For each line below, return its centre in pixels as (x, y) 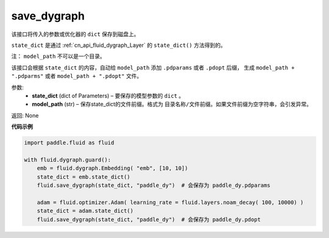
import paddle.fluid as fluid (69, 143)
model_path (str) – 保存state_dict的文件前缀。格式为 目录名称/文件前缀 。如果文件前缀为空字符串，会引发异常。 (172, 104)
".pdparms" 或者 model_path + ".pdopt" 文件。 (77, 76)
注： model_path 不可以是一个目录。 (58, 56)
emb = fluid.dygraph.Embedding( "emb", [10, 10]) (112, 168)
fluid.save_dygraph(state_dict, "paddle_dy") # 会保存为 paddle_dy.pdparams (154, 185)
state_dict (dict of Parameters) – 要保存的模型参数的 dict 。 (108, 96)
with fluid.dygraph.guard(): (68, 159)
